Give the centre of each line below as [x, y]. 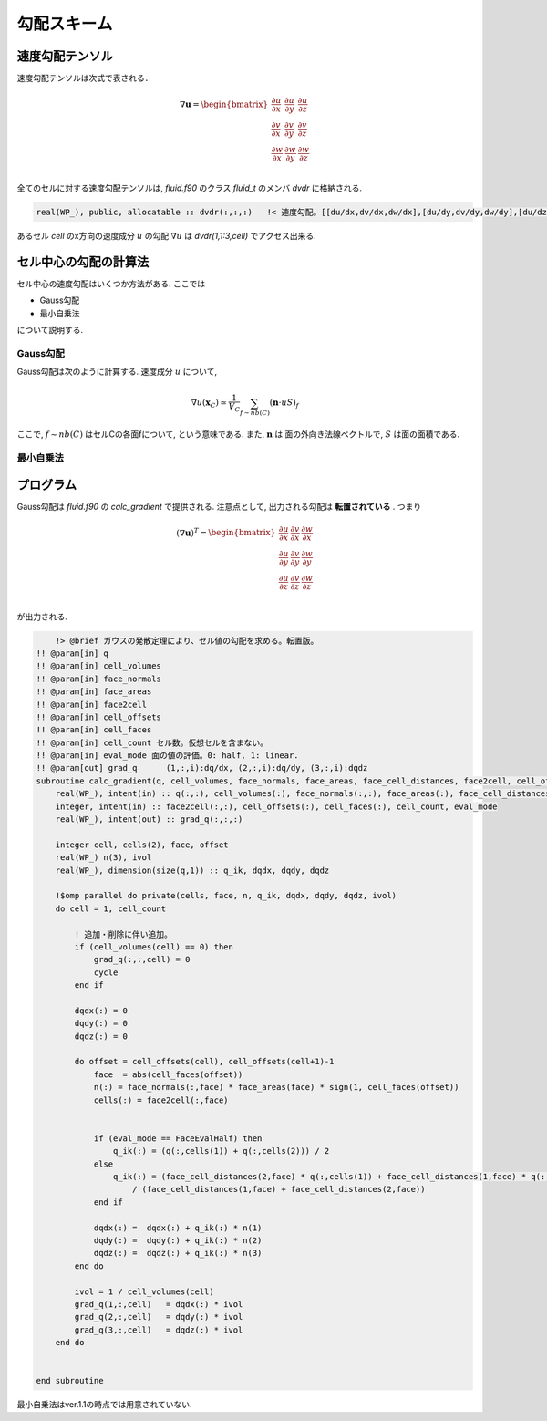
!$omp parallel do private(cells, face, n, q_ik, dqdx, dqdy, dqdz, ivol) [226, 896]
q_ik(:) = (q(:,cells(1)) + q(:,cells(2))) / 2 [221, 1151]
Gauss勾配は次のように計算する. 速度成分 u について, [117, 372]
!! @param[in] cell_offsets [98, 717]
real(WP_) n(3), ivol [103, 858]
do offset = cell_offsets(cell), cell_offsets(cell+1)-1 [204, 1062]
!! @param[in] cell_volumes [98, 666]
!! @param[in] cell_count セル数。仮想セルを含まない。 [152, 742]
